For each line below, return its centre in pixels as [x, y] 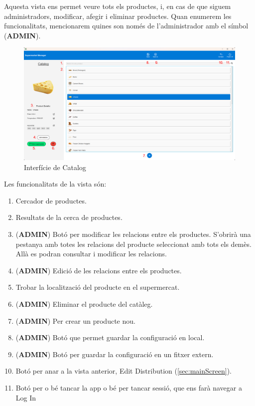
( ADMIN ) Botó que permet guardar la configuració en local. [110, 337]
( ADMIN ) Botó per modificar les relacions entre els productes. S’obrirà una [133, 234]
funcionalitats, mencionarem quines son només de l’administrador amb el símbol [126, 26]
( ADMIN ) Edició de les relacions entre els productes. [99, 270]
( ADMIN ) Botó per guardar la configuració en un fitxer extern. [115, 354]
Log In [26, 397]
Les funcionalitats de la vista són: [55, 184]
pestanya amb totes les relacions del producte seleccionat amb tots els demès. [133, 244]
